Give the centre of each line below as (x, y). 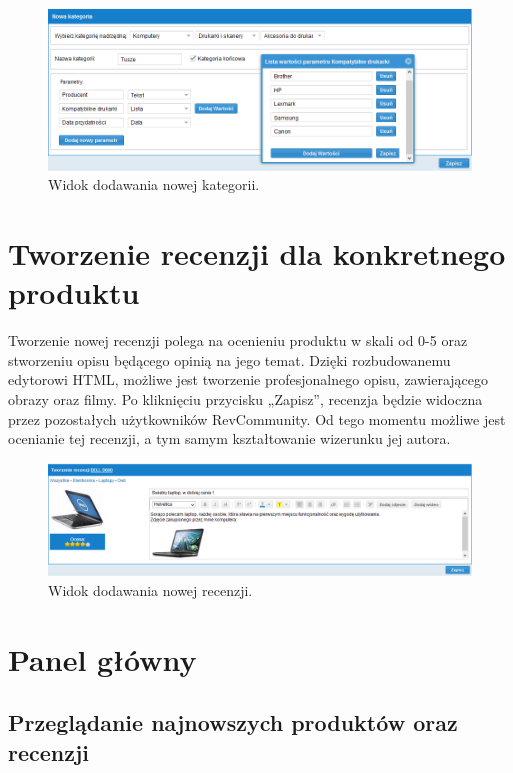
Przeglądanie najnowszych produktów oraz (233, 722)
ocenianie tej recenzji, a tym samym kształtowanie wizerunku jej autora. (229, 438)
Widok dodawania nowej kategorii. (154, 184)
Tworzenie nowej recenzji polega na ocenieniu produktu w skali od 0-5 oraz (238, 340)
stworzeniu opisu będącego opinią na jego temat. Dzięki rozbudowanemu (229, 359)
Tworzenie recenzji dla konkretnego (257, 253)
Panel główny (102, 658)
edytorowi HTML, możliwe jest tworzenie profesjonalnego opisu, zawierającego (248, 379)
